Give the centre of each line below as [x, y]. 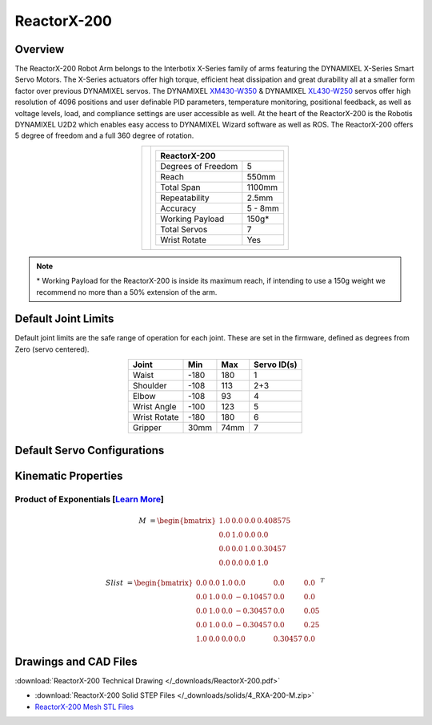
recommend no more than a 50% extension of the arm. [127, 292]
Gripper [147, 428]
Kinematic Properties [69, 475]
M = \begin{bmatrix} [177, 520]
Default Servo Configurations [90, 450]
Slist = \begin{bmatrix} [149, 583]
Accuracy [178, 208]
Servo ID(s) [275, 365]
